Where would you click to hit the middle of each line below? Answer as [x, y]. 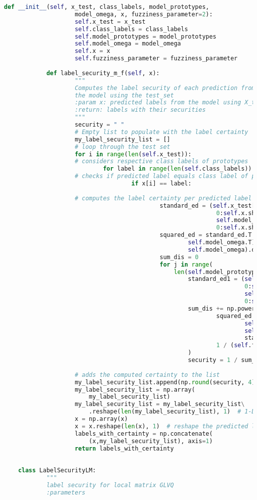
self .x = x [92, 51]
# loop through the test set [123, 147]
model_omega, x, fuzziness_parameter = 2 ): [144, 14]
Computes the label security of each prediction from [165, 88]
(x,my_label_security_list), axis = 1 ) [151, 441]
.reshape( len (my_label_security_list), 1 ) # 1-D [172, 412]
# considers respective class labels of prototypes [161, 161]
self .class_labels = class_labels [131, 29]
